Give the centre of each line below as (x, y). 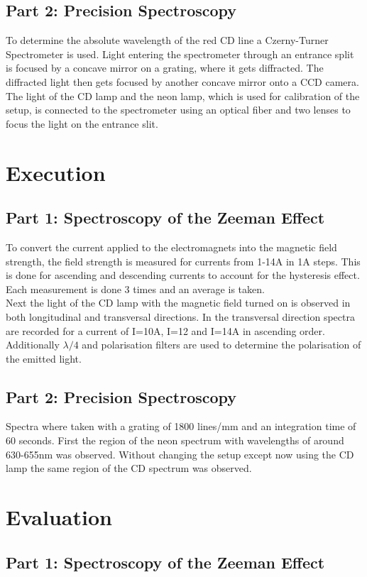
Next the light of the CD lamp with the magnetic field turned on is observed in (178, 303)
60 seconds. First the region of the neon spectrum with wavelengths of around (175, 440)
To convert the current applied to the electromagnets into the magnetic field (171, 247)
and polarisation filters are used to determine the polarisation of (221, 345)
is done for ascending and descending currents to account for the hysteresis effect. (183, 275)
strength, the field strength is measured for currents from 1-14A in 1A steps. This (183, 261)
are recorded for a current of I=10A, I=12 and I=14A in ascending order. (165, 330)
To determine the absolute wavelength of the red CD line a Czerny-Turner (167, 40)
